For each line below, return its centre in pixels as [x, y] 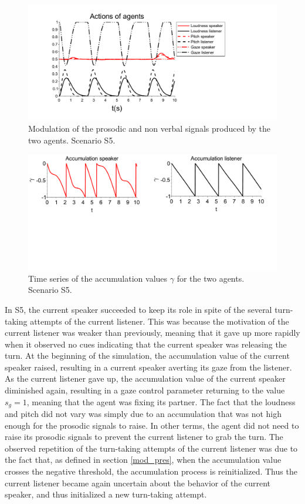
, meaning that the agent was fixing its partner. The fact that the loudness [161, 401]
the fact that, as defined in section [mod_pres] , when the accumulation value [143, 460]
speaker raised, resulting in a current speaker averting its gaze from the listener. [148, 367]
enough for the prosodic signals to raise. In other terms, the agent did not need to [152, 425]
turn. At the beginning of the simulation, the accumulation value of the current [147, 356]
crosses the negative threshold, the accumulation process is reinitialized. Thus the [151, 471]
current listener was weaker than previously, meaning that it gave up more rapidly [152, 333]
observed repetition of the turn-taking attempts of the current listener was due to [151, 448]
